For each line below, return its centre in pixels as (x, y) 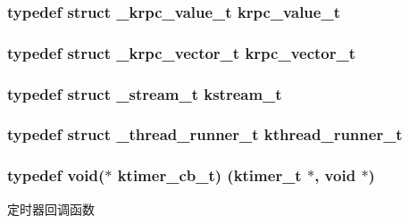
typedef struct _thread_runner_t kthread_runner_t (205, 134)
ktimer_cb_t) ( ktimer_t (209, 175)
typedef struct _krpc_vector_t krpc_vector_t (182, 52)
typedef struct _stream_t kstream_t (145, 93)
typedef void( (56, 175)
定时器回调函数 (51, 208)
